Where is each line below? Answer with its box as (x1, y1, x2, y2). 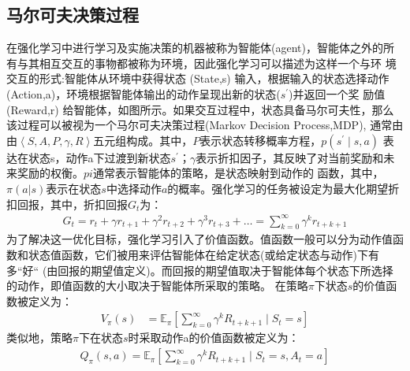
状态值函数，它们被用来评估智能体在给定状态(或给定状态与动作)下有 (28, 247, 379, 263)
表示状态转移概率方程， (199, 132, 322, 148)
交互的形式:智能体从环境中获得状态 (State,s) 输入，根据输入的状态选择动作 (6, 70, 389, 87)
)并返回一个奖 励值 (289, 85, 386, 102)
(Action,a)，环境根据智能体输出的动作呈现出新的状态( (6, 85, 281, 102)
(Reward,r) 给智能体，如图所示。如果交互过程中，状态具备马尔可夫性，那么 (6, 101, 394, 117)
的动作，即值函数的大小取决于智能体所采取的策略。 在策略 (6, 277, 308, 294)
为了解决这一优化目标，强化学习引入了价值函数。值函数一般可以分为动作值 (6, 231, 393, 247)
